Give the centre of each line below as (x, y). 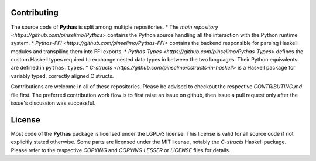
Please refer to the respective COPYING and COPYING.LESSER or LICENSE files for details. (121, 150)
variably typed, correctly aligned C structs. (62, 76)
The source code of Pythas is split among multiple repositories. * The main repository (115, 27)
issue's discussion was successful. (53, 103)
